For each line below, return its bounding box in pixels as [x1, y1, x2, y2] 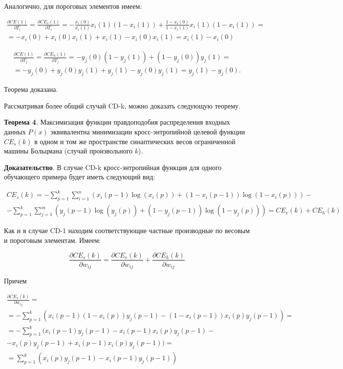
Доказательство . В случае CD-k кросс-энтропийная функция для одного [4, 162, 222, 172]
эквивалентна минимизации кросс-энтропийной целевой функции [50, 126, 245, 136]
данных [4, 126, 26, 136]
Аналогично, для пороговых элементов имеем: [4, 1, 142, 11]
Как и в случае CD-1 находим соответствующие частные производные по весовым [4, 225, 250, 236]
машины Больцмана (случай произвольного [4, 146, 133, 156]
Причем [4, 276, 27, 286]
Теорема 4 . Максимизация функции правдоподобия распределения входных [4, 117, 230, 127]
